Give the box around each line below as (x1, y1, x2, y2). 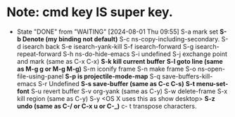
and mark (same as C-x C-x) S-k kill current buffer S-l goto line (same (16, 57, 223, 65)
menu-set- (196, 79, 229, 88)
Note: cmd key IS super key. (6, 4, 173, 20)
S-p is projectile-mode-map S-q (65, 71, 161, 81)
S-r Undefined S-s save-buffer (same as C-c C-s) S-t (37, 79, 195, 88)
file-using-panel (16, 71, 64, 81)
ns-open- (197, 64, 226, 73)
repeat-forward (16, 50, 61, 58)
